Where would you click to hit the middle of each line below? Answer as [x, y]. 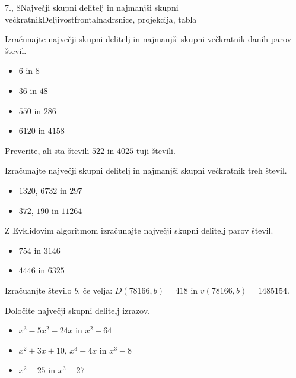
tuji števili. [156, 150]
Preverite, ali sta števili [47, 150]
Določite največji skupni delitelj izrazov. [77, 310]
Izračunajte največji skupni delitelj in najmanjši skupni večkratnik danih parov [148, 39]
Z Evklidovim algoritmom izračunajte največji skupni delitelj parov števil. [139, 230]
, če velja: [95, 290]
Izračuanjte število [38, 290]
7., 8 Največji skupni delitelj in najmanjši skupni [92, 7]
